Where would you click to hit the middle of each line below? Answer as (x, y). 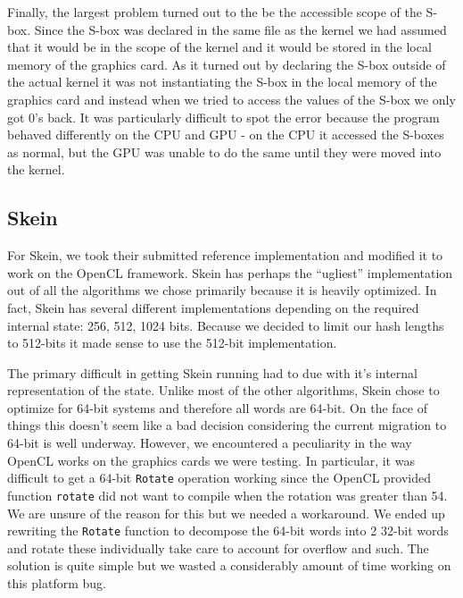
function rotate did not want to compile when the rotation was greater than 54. (227, 495)
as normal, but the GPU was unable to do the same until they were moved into (224, 152)
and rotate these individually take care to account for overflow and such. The (218, 547)
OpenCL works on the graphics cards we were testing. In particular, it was (211, 460)
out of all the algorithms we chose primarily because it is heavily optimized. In (222, 290)
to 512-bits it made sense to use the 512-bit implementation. (172, 343)
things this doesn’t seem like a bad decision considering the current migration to (227, 425)
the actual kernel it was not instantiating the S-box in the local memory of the (222, 82)
